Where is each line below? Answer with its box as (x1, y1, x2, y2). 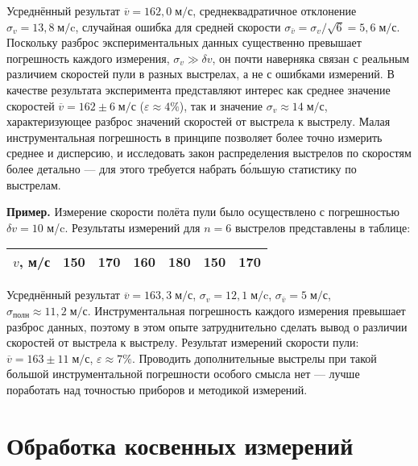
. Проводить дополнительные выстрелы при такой (131, 349, 377, 366)
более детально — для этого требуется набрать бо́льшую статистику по (6, 160, 357, 177)
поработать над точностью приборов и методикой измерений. (6, 381, 308, 397)
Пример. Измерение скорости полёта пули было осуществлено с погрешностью (6, 203, 399, 220)
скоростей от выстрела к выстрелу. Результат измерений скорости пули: (6, 334, 359, 351)
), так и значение (179, 97, 263, 114)
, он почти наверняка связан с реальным (212, 49, 410, 66)
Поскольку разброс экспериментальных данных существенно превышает (6, 34, 362, 51)
